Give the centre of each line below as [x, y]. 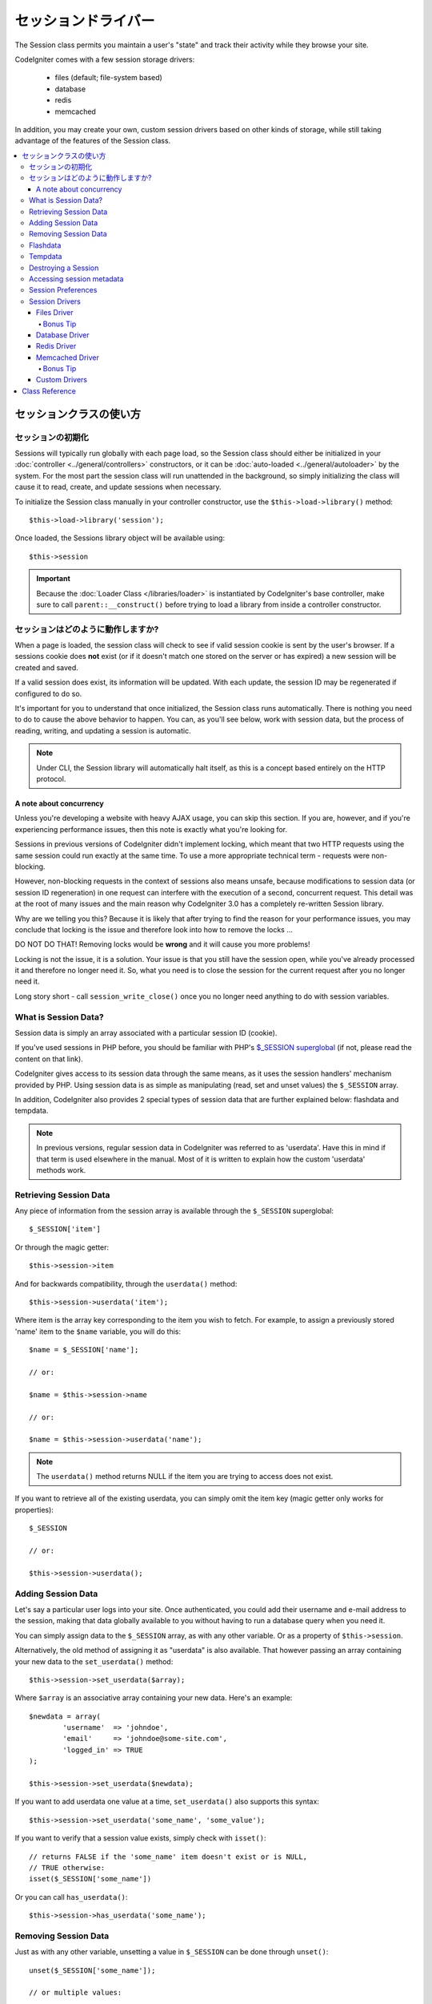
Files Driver [55, 313]
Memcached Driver [68, 358]
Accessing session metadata [76, 279]
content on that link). [49, 1059]
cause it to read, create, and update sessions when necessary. [118, 487]
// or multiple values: [76, 1993]
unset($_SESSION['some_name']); [92, 1970]
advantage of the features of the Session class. [93, 141]
